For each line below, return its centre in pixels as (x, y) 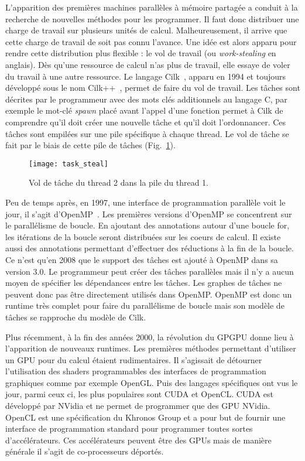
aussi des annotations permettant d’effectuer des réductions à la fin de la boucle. (150, 248)
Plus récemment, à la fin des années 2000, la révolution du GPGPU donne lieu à (150, 337)
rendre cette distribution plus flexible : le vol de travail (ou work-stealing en (141, 53)
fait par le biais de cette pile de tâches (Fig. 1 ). (90, 145)
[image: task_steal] (69, 164)
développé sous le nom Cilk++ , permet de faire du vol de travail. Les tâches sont (153, 88)
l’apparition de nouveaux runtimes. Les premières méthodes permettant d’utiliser (151, 348)
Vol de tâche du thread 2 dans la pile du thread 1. (119, 182)
